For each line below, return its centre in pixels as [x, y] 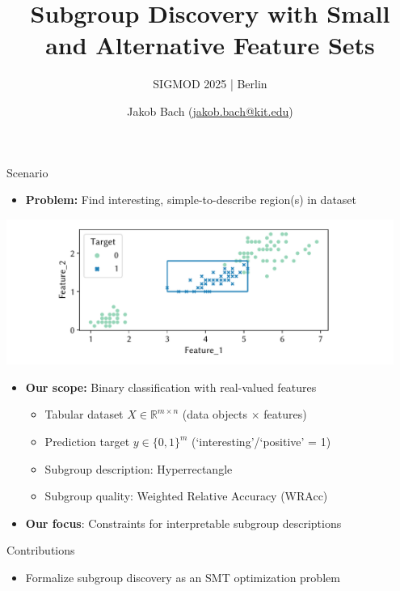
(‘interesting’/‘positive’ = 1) [261, 442]
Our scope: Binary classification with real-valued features [171, 387]
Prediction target [87, 442]
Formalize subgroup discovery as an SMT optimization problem [183, 577]
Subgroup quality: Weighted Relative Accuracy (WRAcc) [186, 496]
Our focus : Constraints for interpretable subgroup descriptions [183, 523]
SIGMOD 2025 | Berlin [210, 84]
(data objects [215, 414]
